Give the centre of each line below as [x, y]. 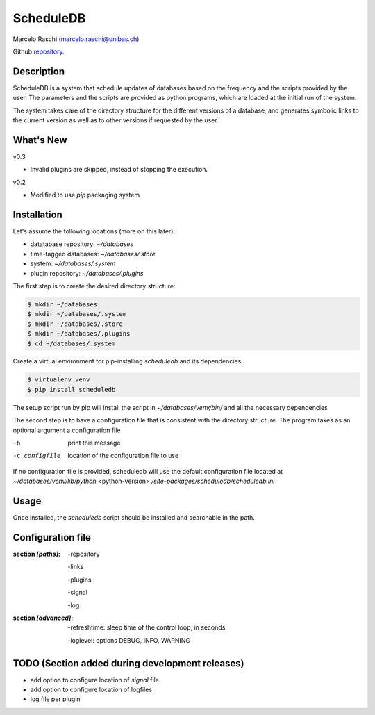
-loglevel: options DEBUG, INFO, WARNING [129, 640]
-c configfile [37, 456]
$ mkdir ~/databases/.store [75, 324]
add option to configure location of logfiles [91, 690]
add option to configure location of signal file [95, 680]
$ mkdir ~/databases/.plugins [79, 334]
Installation [37, 214]
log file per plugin [55, 699]
